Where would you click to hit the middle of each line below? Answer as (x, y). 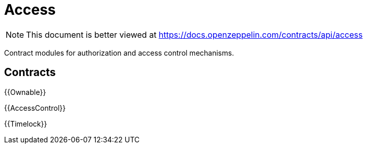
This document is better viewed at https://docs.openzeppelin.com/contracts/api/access (194, 34)
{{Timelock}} (26, 124)
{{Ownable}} (25, 92)
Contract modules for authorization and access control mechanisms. (119, 53)
